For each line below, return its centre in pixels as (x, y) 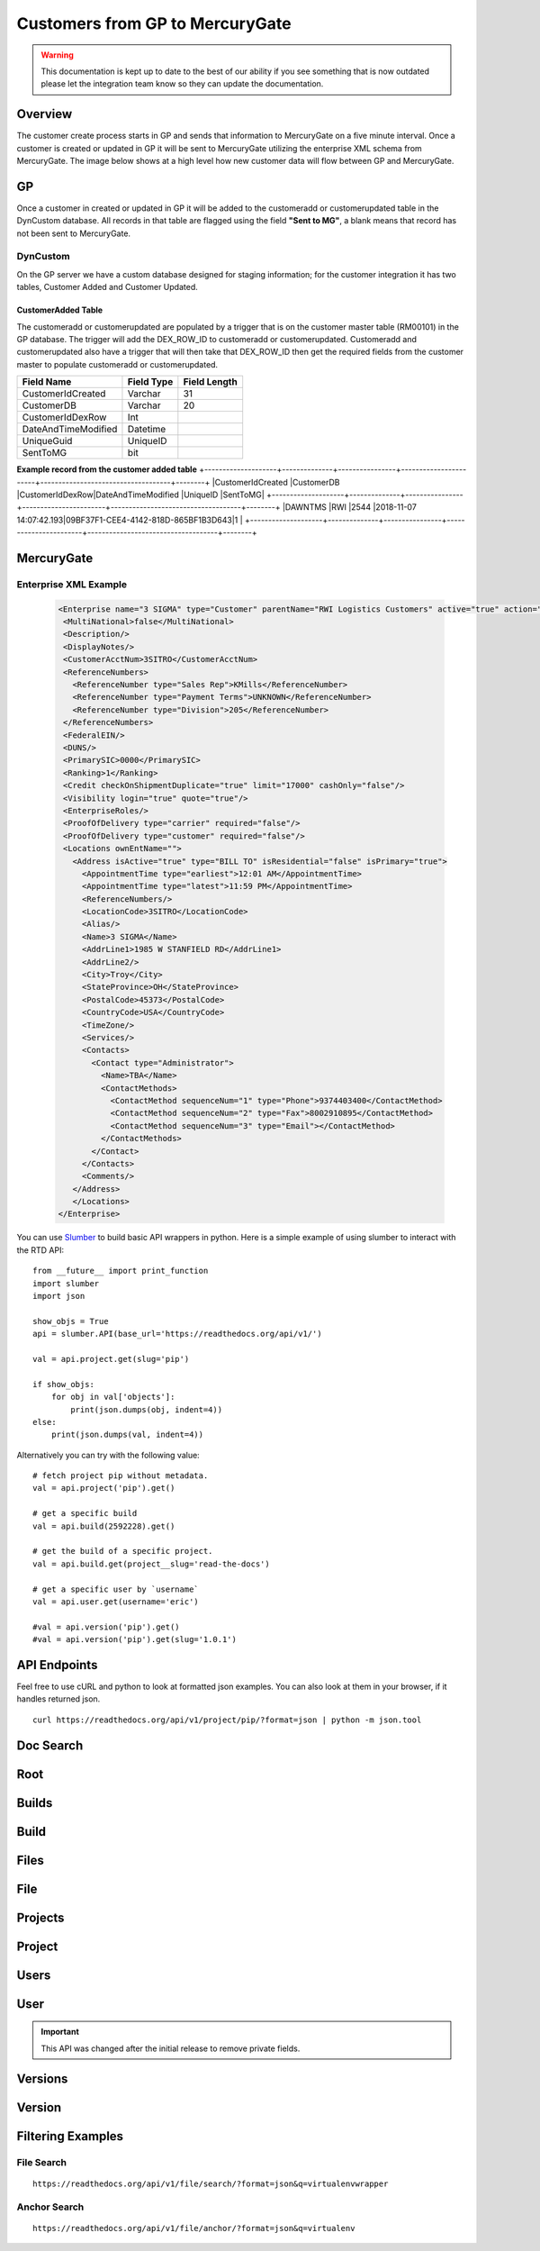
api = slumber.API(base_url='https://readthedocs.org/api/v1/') (178, 1334)
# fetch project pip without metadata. (121, 1476)
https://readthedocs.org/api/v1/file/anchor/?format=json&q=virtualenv (194, 2228)
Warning (57, 55)
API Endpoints (57, 1665)
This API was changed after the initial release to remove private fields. (171, 2048)
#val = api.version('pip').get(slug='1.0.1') (135, 1640)
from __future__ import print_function (121, 1271)
